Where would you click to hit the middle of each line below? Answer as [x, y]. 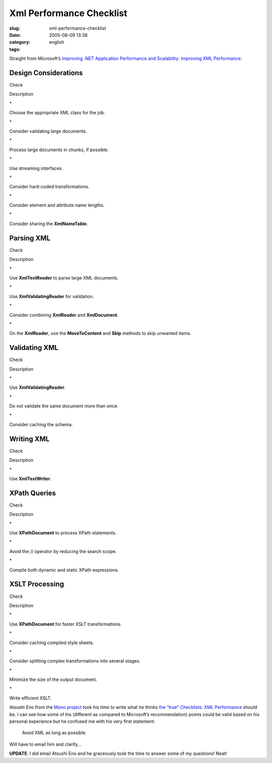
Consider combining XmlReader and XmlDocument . [64, 315]
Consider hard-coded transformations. [49, 187]
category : [20, 42]
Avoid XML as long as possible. [54, 733]
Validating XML [34, 348]
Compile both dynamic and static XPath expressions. [64, 570]
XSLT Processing [37, 584]
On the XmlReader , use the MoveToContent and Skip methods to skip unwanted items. [100, 333]
